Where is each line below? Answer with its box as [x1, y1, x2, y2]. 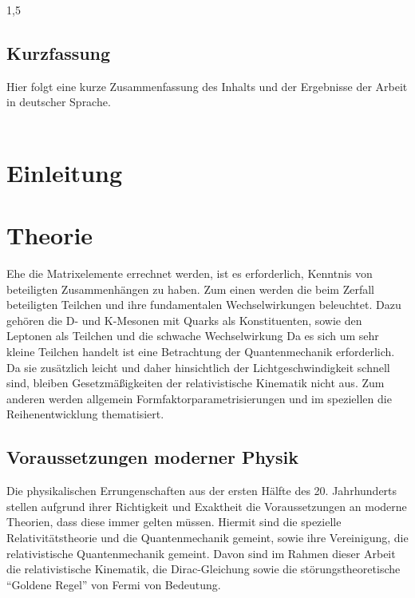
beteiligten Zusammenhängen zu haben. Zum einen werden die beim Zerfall [6, 280, 374, 297]
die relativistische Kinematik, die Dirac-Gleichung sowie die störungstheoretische [6, 560, 401, 577]
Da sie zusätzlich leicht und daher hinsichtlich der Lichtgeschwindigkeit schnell [6, 358, 390, 375]
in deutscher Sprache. [6, 93, 111, 110]
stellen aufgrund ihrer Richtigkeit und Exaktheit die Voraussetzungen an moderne [6, 497, 407, 514]
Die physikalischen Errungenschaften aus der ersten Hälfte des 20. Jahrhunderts [6, 482, 397, 499]
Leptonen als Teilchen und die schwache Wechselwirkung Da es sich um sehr [6, 327, 379, 344]
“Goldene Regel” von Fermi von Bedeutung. [6, 576, 221, 592]
